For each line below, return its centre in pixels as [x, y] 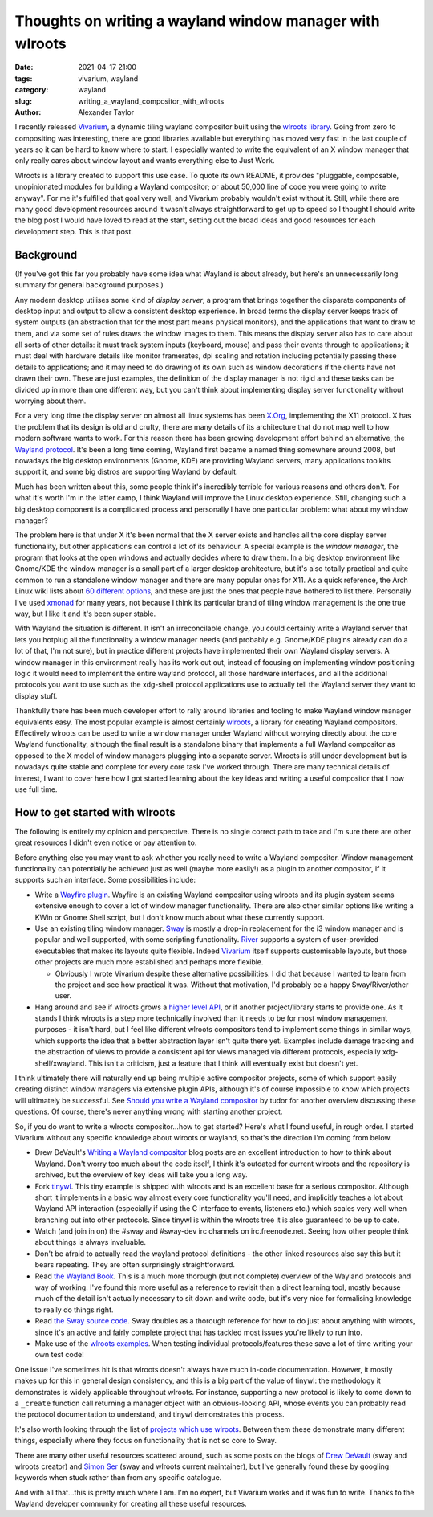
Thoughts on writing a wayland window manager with [197, 21]
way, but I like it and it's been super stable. [85, 614]
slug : [23, 101]
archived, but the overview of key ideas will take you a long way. [141, 1175]
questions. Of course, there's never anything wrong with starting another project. [149, 1111]
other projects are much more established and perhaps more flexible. [149, 962]
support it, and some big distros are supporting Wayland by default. [126, 472]
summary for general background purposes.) [89, 285]
